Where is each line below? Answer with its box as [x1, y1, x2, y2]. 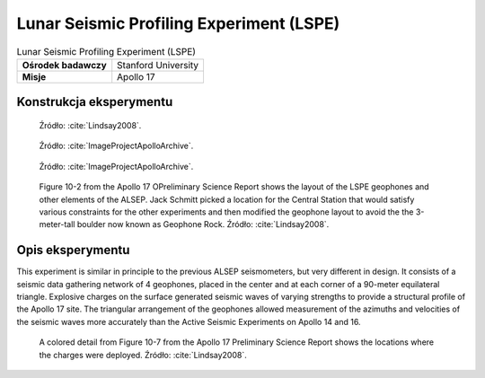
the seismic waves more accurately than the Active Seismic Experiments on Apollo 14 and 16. [16, 316, 361, 327]
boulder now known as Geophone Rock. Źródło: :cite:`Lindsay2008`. [76, 219, 330, 230]
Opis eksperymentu [16, 242, 130, 258]
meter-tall [39, 219, 75, 230]
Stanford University [117, 58, 199, 71]
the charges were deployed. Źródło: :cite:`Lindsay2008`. [39, 349, 247, 360]
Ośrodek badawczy [22, 58, 107, 71]
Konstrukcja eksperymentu [16, 94, 173, 110]
